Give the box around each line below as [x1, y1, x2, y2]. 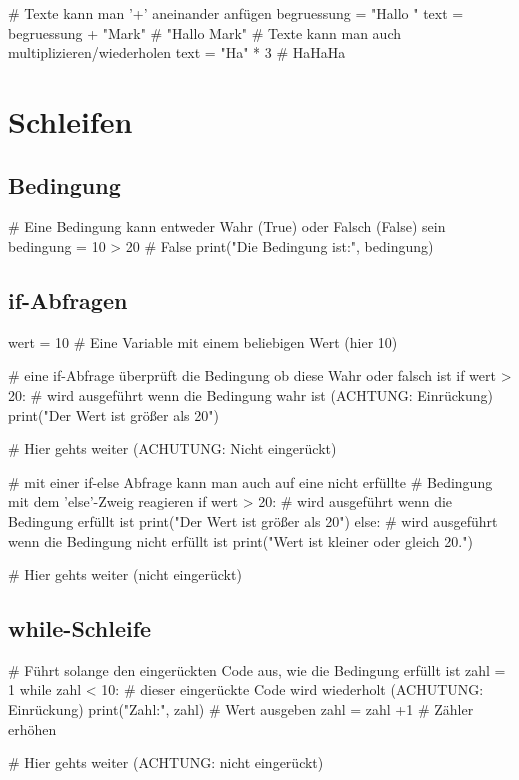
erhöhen [8, 718, 57, 739]
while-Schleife [8, 613, 152, 644]
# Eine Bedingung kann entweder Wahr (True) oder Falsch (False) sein [8, 216, 446, 237]
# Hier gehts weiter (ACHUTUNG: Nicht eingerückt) [8, 438, 337, 459]
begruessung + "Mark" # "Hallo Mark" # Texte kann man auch [8, 22, 401, 43]
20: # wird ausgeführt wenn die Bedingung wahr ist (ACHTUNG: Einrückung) [8, 384, 493, 405]
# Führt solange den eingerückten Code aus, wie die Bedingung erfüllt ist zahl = [8, 659, 506, 680]
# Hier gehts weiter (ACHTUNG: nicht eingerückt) [8, 752, 324, 773]
